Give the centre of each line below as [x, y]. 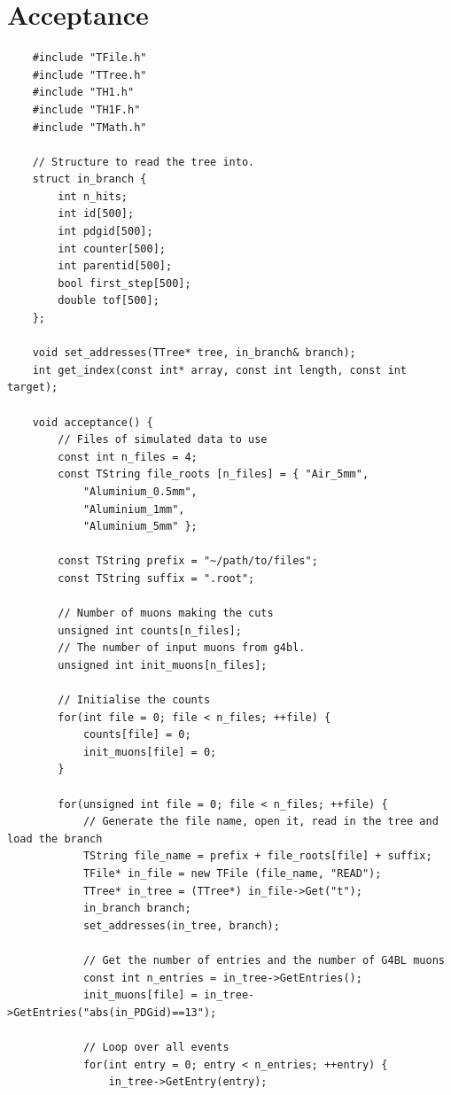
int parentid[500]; [115, 266]
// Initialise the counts [134, 700]
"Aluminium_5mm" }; [140, 527]
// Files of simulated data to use [163, 440]
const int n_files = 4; [128, 457]
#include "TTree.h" [89, 75]
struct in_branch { [89, 179]
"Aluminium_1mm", [134, 509]
